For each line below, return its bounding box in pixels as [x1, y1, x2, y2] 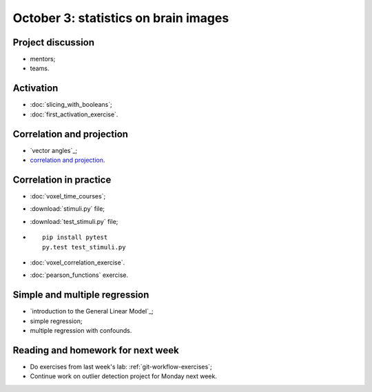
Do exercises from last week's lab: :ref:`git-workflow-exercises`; [30, 362, 213, 371]
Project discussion [12, 37, 95, 48]
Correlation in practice [12, 174, 112, 185]
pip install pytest [42, 234, 108, 241]
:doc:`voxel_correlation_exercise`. [30, 258, 125, 267]
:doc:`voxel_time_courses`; [30, 192, 106, 200]
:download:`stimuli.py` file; [30, 205, 105, 213]
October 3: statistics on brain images [12, 10, 229, 25]
